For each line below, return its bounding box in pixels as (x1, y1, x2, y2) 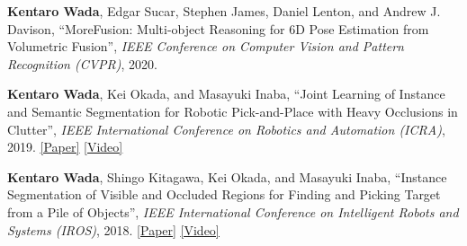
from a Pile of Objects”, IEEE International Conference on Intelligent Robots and (7, 202, 459, 221)
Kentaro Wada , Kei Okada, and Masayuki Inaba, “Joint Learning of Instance (7, 84, 445, 103)
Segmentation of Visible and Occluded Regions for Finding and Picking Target (7, 185, 441, 204)
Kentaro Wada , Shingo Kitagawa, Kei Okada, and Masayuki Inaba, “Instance (7, 167, 447, 186)
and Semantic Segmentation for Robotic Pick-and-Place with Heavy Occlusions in (7, 101, 458, 120)
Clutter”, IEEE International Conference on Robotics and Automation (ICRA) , (7, 119, 445, 138)
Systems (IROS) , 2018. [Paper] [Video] (7, 220, 220, 239)
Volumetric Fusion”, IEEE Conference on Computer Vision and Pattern (7, 37, 404, 56)
